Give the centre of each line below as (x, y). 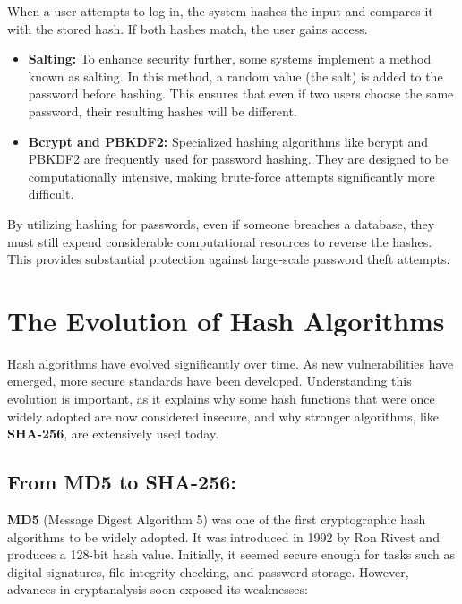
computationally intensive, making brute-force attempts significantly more (231, 176)
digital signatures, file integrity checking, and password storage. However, (208, 571)
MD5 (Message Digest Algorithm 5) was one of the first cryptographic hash (217, 519)
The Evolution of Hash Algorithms (226, 320)
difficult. (51, 194)
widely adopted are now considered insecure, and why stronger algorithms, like (223, 416)
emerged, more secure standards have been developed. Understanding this (210, 381)
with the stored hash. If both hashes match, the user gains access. (188, 28)
